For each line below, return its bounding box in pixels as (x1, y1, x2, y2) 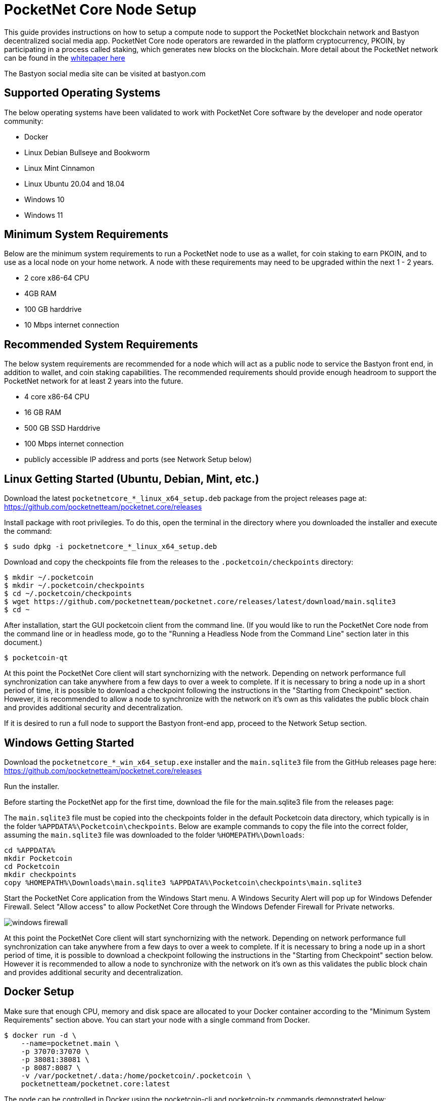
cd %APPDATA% (4, 846, 56, 854)
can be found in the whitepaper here (4, 53, 125, 62)
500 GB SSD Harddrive (24, 424, 101, 433)
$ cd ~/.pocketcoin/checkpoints (4, 589, 132, 598)
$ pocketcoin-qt (4, 654, 68, 662)
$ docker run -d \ (4, 1031, 77, 1039)
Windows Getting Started (4, 736, 134, 749)
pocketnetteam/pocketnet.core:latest (21, 1079, 170, 1088)
